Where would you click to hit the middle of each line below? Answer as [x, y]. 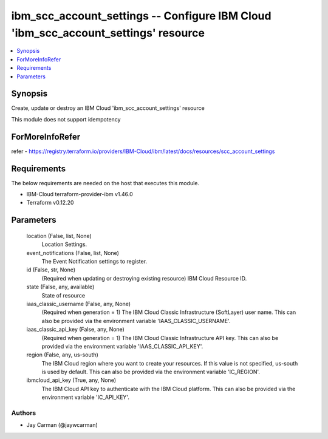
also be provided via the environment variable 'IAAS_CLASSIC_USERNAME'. [136, 321]
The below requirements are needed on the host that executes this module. [105, 183]
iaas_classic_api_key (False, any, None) [75, 329]
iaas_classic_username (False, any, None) [78, 304]
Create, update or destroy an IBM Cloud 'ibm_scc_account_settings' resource [108, 108]
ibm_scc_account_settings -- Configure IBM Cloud [141, 16]
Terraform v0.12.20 [50, 203]
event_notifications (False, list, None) [73, 253]
